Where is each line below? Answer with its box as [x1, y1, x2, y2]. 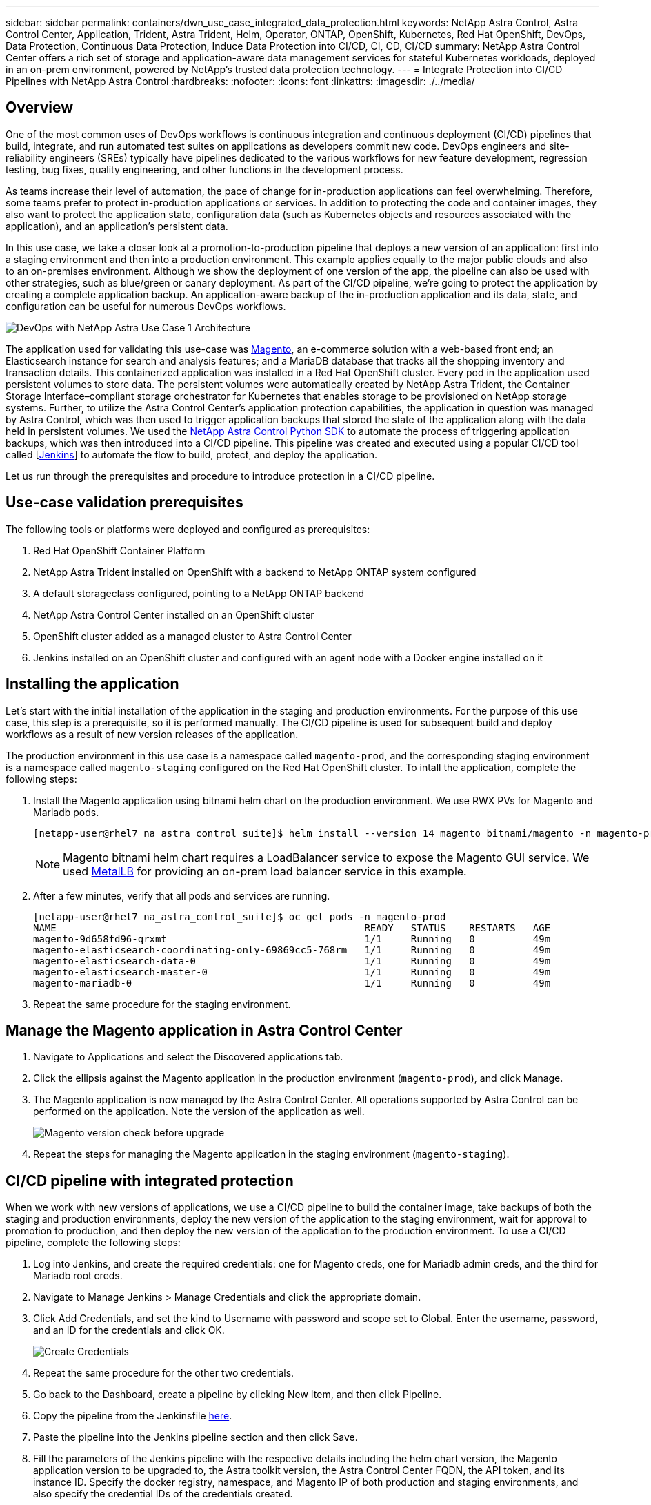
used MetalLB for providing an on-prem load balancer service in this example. [63, 864, 467, 878]
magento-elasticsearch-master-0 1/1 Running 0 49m [33, 966, 551, 978]
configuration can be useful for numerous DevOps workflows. [6, 300, 286, 312]
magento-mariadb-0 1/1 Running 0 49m [33, 977, 551, 989]
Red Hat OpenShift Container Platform [33, 544, 206, 556]
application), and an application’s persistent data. [6, 220, 228, 232]
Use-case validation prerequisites [6, 494, 243, 512]
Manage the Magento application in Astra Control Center [6, 1021, 403, 1039]
